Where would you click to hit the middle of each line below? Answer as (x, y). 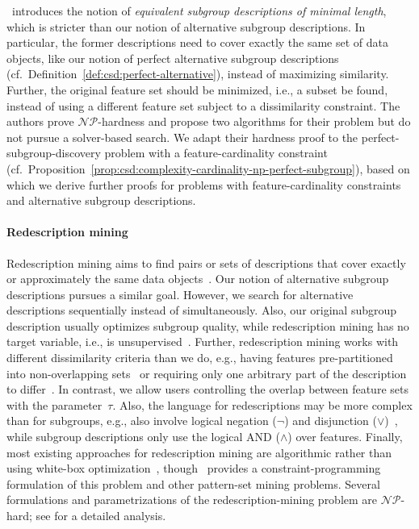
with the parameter (54, 404)
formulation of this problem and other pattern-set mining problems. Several (193, 483)
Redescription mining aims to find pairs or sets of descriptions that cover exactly (206, 262)
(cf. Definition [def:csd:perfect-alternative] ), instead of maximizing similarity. (198, 74)
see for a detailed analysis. (101, 516)
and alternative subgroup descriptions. (101, 200)
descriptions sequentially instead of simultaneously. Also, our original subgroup (202, 310)
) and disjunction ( (331, 421)
